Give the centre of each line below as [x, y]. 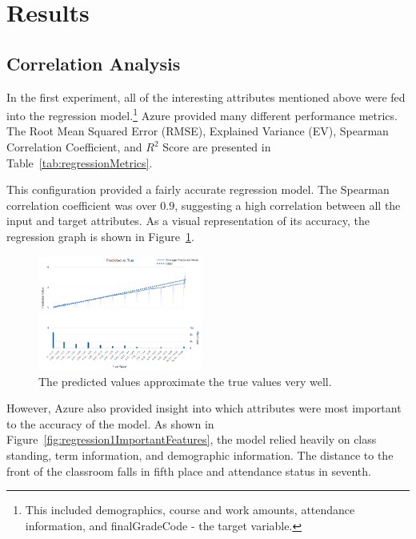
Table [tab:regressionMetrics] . [80, 162]
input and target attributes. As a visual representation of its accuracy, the [188, 221]
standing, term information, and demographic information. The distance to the [200, 455]
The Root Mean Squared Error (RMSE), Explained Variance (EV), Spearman [198, 131]
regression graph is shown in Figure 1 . [100, 236]
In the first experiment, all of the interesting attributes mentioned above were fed [206, 97]
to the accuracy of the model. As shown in [110, 423]
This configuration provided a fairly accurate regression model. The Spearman [198, 189]
